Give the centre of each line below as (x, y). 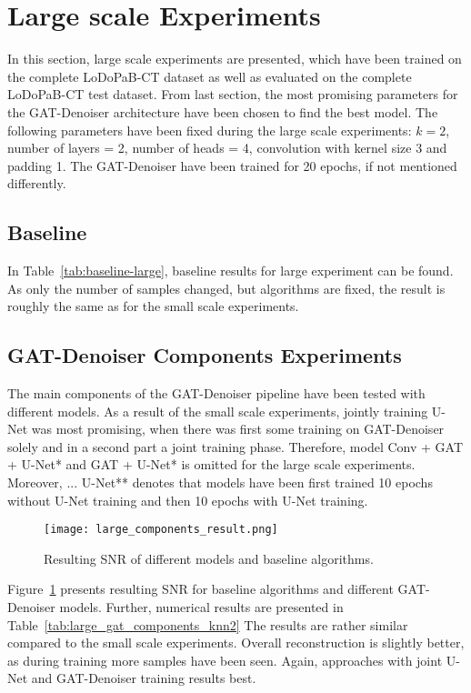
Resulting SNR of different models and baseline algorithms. (209, 558)
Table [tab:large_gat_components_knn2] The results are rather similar (208, 624)
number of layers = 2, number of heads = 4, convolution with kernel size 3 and (227, 148)
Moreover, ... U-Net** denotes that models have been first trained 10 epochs (220, 482)
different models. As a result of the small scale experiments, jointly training (218, 411)
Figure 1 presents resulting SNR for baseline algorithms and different (200, 589)
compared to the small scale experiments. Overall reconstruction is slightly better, (236, 643)
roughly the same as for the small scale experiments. (153, 306)
